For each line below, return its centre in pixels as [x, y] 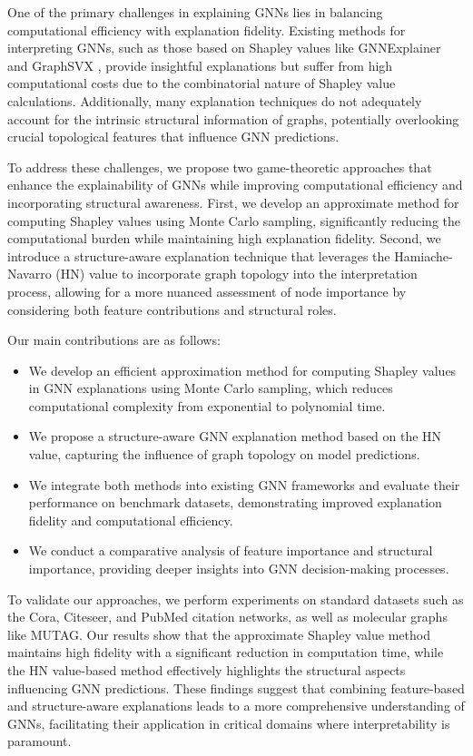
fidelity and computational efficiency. [131, 520]
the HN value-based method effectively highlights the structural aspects [207, 670]
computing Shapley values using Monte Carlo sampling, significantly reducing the [234, 220]
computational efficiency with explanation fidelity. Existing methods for [207, 29]
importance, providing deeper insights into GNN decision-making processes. [239, 569]
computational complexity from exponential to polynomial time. [207, 405]
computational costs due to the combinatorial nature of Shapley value [202, 83]
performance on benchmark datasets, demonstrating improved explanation [235, 502]
